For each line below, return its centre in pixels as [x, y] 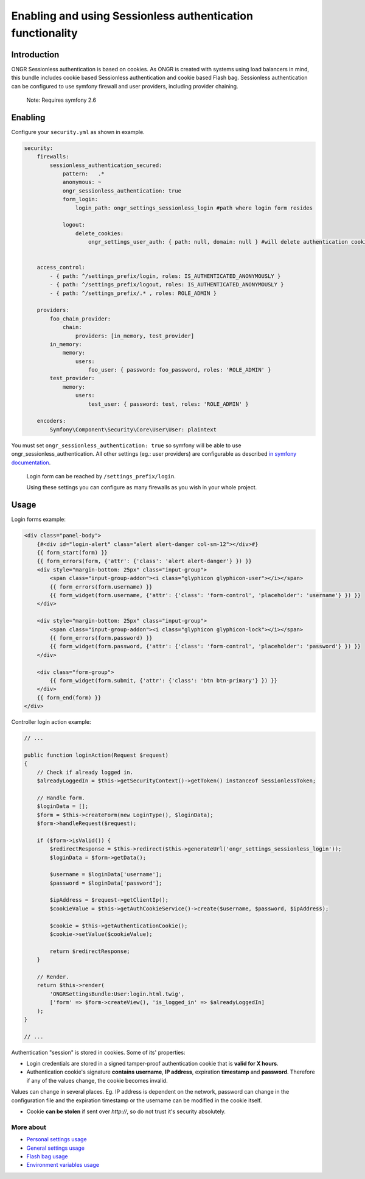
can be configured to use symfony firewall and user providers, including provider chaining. [125, 86]
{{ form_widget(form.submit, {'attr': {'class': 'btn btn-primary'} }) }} [164, 680]
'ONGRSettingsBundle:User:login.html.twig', [117, 994]
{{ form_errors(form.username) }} [101, 587]
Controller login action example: [51, 722]
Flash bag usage [47, 1156]
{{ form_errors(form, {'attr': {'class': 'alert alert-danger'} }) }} [144, 561]
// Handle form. [61, 798]
